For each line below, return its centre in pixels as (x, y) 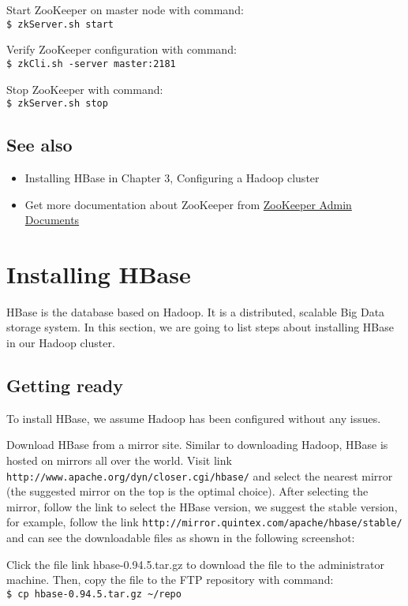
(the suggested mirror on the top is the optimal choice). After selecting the (187, 491)
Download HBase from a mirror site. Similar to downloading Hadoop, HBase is (197, 445)
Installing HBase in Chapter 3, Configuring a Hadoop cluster (172, 177)
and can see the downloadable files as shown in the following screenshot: (181, 538)
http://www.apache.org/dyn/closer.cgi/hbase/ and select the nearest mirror (200, 475)
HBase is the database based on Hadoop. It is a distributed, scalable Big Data (196, 311)
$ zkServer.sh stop (57, 104)
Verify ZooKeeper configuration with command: (122, 49)
